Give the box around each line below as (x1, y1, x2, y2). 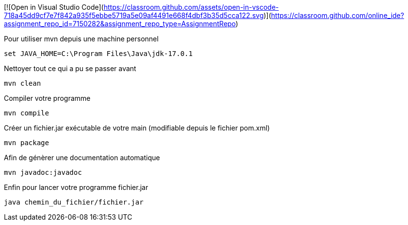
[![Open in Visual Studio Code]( (4, 3, 104, 11)
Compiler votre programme (4, 94, 91, 102)
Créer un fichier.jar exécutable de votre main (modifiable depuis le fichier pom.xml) (4, 124, 270, 132)
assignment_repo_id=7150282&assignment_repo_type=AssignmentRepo (4, 19, 236, 28)
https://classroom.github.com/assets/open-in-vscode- (103, 3, 279, 11)
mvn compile (4, 109, 49, 117)
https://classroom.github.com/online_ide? (271, 11, 404, 19)
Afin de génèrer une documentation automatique (4, 153, 160, 162)
